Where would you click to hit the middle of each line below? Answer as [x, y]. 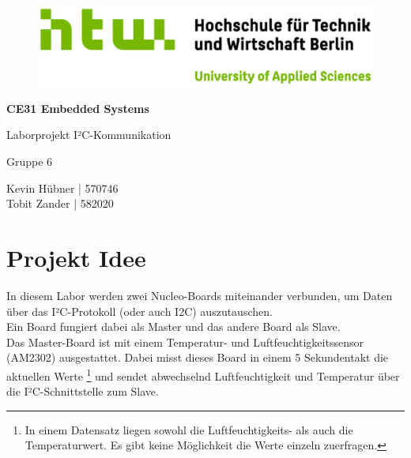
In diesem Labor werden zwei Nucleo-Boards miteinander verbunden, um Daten [200, 295]
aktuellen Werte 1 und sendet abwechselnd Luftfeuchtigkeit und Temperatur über [203, 374]
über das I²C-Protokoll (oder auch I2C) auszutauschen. [140, 311]
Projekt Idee [76, 258]
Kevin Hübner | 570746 [62, 188]
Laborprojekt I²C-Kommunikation [89, 135]
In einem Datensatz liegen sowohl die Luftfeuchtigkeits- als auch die [189, 429]
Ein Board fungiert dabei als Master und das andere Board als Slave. [173, 327]
